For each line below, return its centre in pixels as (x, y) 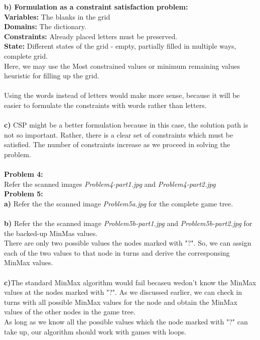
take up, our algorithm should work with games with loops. (95, 331)
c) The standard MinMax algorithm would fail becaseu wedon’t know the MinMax (130, 282)
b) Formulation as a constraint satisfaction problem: (96, 7)
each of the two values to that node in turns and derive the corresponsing (117, 252)
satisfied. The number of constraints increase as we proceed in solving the (117, 144)
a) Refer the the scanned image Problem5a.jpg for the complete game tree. (119, 203)
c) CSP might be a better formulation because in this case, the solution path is (126, 125)
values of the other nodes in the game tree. (70, 312)
